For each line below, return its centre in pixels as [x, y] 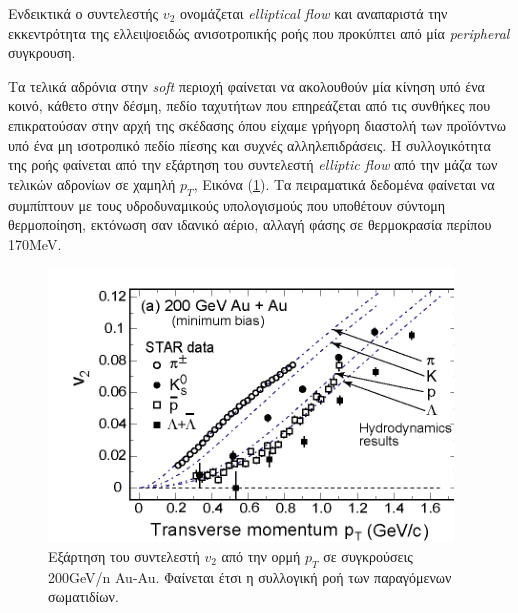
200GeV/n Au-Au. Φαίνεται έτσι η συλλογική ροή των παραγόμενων [250, 576]
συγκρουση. [42, 52]
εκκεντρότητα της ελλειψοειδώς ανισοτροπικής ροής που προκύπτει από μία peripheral [259, 32]
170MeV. [35, 243]
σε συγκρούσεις [368, 555]
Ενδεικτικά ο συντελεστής [83, 13]
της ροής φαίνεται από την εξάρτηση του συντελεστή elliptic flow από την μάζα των [253, 164]
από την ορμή [261, 555]
